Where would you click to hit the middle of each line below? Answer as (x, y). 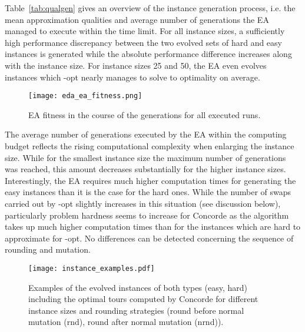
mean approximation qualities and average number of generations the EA (137, 19)
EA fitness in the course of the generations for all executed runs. (145, 114)
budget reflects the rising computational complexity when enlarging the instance (150, 146)
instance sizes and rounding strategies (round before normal (136, 310)
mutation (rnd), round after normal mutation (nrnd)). (126, 322)
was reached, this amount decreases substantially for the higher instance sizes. (145, 169)
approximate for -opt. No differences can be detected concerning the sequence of (149, 238)
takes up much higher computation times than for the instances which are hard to (153, 227)
